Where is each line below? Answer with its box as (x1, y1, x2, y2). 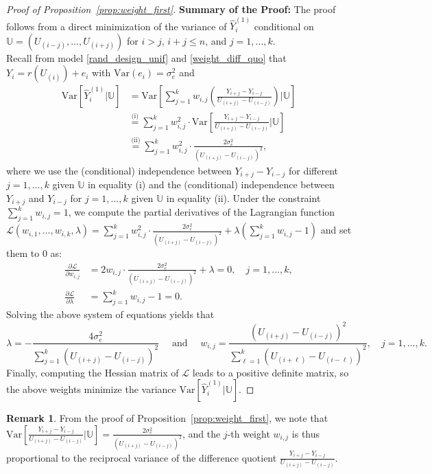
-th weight (227, 426, 270, 440)
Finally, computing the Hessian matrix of (6, 365, 179, 379)
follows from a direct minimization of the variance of (6, 19, 227, 33)
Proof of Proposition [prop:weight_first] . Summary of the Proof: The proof (6, 2, 336, 16)
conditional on (254, 19, 314, 33)
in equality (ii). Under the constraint (166, 190, 321, 205)
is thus (291, 426, 320, 440)
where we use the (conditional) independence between (6, 163, 232, 177)
